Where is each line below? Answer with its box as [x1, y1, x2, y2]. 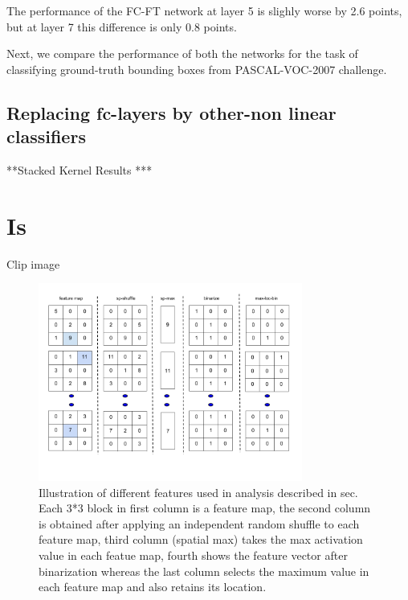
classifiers [6, 124, 86, 149]
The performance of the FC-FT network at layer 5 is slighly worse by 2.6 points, [6, 2, 402, 18]
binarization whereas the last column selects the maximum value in [39, 562, 369, 579]
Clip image [6, 255, 60, 272]
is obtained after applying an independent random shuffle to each [39, 515, 360, 532]
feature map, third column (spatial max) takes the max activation [39, 531, 363, 548]
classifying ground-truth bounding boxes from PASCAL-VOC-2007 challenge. [6, 60, 387, 77]
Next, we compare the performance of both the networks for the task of [6, 45, 358, 62]
